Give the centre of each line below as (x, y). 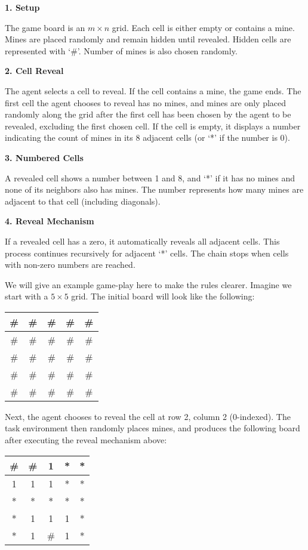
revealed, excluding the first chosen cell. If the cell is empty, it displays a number (153, 126)
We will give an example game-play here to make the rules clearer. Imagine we (148, 284)
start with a (27, 296)
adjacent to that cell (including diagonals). (83, 201)
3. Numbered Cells (44, 157)
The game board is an (45, 27)
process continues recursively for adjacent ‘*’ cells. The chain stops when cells (147, 253)
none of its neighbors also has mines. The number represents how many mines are (154, 189)
